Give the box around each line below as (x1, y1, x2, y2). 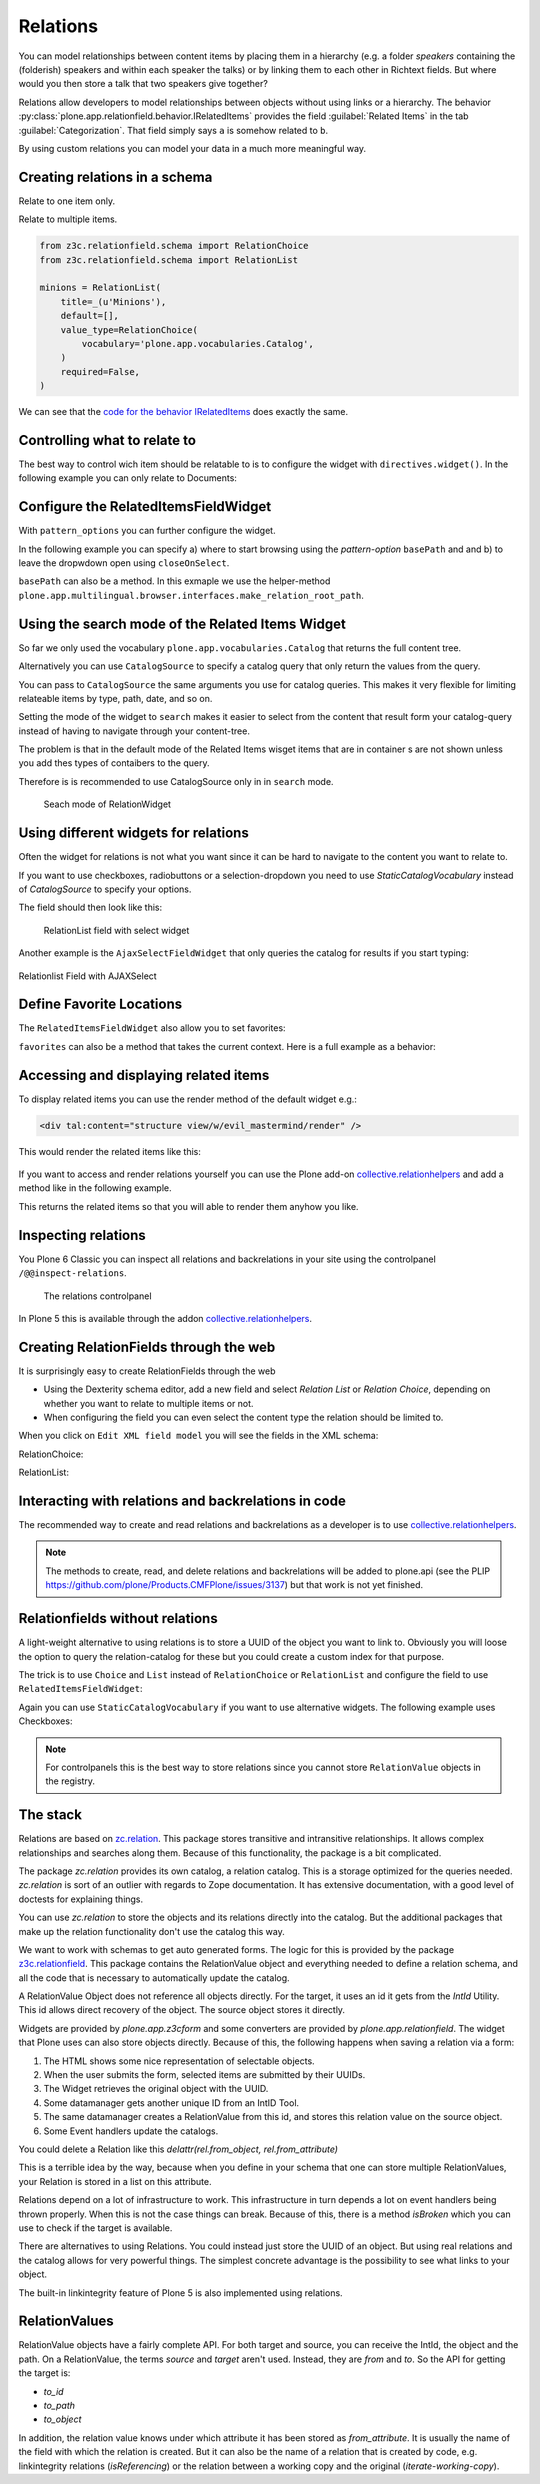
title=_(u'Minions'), (60, 296, 167, 307)
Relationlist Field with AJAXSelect (18, 970, 157, 982)
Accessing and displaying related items (18, 1066, 270, 1084)
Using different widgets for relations (18, 825, 249, 842)
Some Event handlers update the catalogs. (43, 2125, 219, 2137)
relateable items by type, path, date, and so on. (18, 692, 213, 704)
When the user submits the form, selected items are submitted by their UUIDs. (43, 2069, 366, 2081)
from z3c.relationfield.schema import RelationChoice (39, 240, 309, 252)
